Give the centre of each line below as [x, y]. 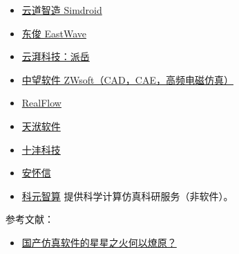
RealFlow [41, 103]
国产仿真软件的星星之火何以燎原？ [99, 242]
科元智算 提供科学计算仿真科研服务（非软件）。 [127, 196]
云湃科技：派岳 [56, 56]
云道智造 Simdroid [62, 10]
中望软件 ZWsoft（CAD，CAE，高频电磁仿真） [127, 79]
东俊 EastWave [54, 33]
